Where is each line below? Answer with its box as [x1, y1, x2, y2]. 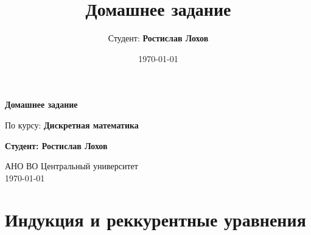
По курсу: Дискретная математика [5, 118, 139, 131]
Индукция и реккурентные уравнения [5, 207, 306, 232]
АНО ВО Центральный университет [5, 160, 138, 172]
